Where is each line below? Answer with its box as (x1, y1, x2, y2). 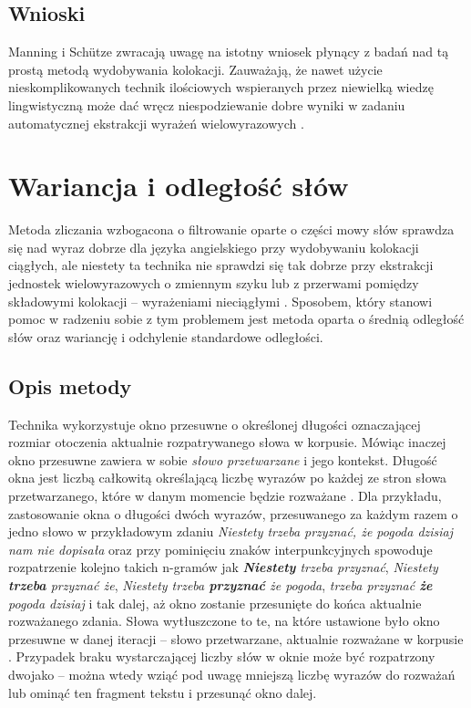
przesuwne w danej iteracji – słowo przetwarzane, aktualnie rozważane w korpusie (8, 629, 464, 648)
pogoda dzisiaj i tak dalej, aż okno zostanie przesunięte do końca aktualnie (8, 593, 422, 612)
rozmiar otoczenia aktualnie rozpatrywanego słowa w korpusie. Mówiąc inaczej (8, 432, 446, 452)
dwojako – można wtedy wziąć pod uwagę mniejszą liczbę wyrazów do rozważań (8, 664, 456, 683)
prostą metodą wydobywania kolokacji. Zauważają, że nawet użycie (8, 59, 383, 78)
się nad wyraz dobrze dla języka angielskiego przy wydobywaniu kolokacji (8, 237, 419, 256)
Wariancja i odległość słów (8, 167, 349, 204)
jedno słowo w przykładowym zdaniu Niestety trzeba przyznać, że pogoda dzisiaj (8, 522, 454, 541)
